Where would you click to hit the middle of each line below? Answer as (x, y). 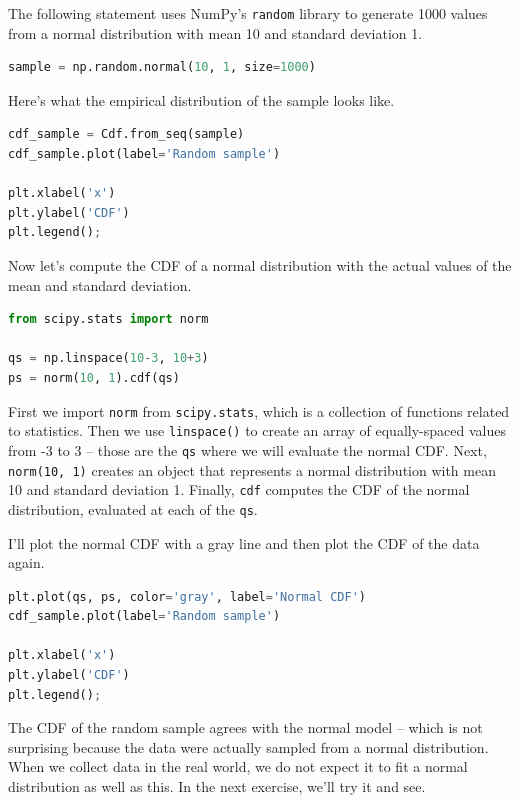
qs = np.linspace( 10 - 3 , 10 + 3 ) (108, 358)
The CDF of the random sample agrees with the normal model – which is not (245, 727)
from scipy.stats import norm (108, 319)
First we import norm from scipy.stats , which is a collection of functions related (259, 410)
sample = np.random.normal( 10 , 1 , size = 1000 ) (162, 67)
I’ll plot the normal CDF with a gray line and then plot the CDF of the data (244, 542)
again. (26, 562)
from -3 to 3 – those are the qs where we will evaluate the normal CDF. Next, (247, 449)
